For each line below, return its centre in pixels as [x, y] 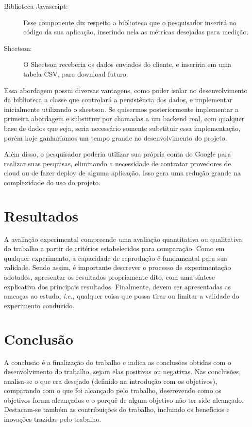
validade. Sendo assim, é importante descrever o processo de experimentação [118, 267]
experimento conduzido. [39, 305]
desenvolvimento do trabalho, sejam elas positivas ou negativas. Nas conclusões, [122, 372]
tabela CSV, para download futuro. [76, 73]
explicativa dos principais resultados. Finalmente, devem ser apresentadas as [118, 286]
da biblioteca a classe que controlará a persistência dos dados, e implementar [118, 100]
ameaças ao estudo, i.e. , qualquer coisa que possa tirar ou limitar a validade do [122, 296]
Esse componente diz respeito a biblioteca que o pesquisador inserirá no [130, 22]
